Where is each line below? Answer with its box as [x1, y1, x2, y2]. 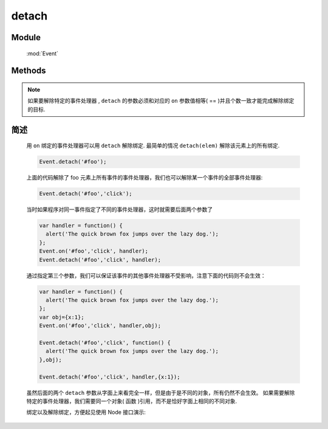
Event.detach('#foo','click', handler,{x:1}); [39, 373, 180, 380]
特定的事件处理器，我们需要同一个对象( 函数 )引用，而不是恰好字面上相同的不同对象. [26, 397, 237, 405]
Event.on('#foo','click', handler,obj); [39, 323, 161, 329]
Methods [11, 66, 46, 76]
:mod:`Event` [26, 49, 59, 57]
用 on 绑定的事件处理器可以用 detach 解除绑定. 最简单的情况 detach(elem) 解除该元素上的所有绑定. [26, 142, 280, 149]
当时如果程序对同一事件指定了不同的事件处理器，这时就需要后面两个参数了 [26, 206, 213, 213]
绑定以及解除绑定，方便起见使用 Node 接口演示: [26, 408, 146, 416]
